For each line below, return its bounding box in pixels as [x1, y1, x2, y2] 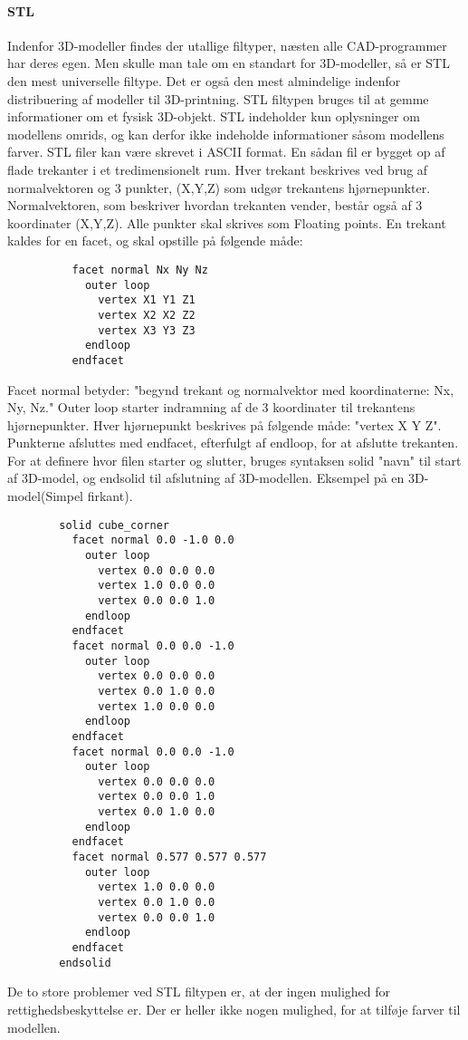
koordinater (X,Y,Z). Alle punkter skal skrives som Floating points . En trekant [7, 213, 446, 232]
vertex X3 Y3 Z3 [98, 323, 196, 337]
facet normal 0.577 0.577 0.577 [72, 851, 267, 864]
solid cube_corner [59, 518, 169, 532]
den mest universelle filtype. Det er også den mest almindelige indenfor [7, 71, 401, 90]
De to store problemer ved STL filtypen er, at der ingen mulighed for [7, 982, 391, 1001]
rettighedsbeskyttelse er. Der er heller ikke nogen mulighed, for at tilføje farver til [7, 999, 461, 1018]
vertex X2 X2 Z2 [98, 308, 196, 322]
